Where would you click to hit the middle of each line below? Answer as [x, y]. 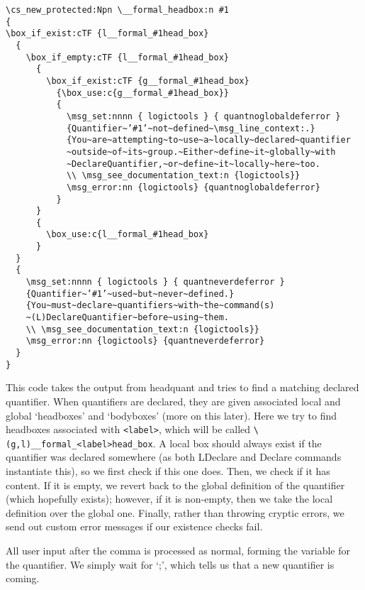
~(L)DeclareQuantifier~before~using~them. [127, 318]
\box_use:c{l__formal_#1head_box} [128, 235]
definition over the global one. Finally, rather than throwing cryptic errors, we [175, 512]
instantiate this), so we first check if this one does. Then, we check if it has [168, 471]
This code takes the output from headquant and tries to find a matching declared [182, 387]
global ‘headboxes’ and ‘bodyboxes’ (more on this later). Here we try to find [172, 415]
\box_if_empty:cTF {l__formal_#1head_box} [127, 57]
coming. [23, 578]
